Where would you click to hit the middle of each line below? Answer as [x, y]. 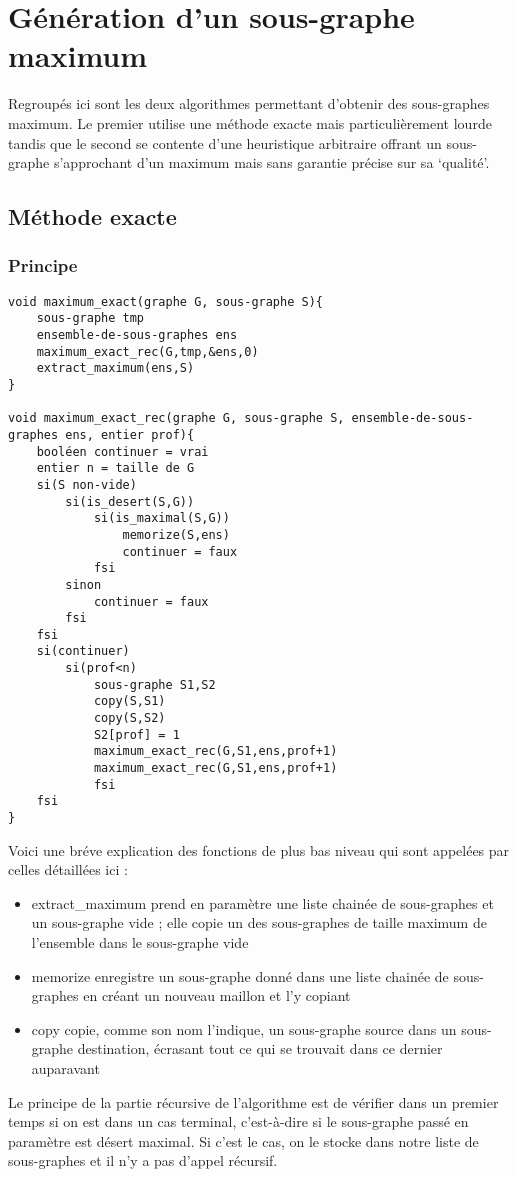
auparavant [65, 1068]
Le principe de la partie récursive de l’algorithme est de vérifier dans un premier [253, 1101]
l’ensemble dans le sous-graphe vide [140, 942]
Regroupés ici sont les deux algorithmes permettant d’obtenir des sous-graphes [249, 103]
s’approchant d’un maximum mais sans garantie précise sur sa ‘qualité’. [271, 162]
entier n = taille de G [115, 468]
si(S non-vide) [86, 484]
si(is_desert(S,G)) [130, 501]
